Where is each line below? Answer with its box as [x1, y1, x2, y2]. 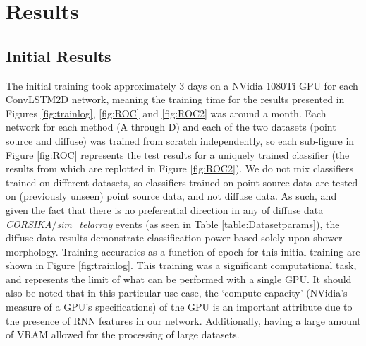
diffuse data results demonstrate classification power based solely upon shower [6, 230, 343, 245]
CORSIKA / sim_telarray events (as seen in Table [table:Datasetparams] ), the [6, 216, 340, 231]
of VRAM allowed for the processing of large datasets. [6, 327, 240, 342]
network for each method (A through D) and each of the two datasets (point [6, 119, 336, 134]
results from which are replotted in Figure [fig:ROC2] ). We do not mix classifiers [6, 161, 353, 176]
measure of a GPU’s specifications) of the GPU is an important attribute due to [6, 299, 353, 314]
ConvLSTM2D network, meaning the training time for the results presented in [6, 92, 345, 107]
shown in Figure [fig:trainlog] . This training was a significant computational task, [6, 258, 357, 273]
